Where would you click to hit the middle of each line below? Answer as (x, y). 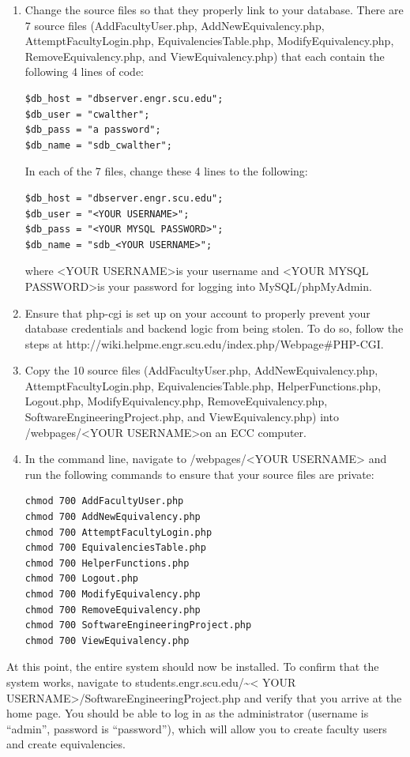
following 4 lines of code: (84, 72)
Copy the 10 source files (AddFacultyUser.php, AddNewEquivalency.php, (201, 370)
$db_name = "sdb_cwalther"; (98, 145)
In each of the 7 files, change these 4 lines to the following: (166, 171)
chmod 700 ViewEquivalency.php (107, 640)
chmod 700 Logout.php (81, 579)
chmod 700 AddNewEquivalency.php (113, 517)
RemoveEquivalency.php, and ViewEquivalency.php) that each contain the (205, 56)
